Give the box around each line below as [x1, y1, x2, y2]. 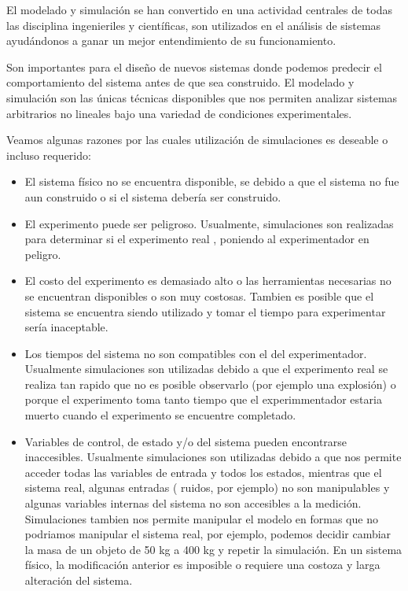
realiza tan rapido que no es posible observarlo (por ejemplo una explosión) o [24, 375, 396, 392]
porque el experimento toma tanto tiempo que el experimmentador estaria [24, 391, 382, 408]
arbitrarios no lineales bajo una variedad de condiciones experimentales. [6, 105, 352, 121]
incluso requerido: [6, 146, 91, 163]
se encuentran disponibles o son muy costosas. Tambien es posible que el [24, 287, 374, 304]
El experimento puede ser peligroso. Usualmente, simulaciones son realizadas [24, 215, 394, 231]
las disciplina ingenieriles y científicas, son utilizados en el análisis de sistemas [6, 17, 381, 33]
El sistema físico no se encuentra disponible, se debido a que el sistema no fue [24, 173, 399, 190]
